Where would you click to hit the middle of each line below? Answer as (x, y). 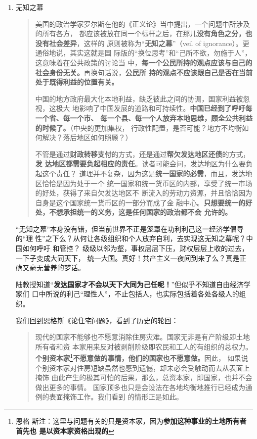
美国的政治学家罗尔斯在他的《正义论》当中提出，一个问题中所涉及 (143, 24)
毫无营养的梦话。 (57, 268)
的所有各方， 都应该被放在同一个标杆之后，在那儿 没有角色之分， (140, 33)
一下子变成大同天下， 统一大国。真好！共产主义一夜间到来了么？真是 (128, 258)
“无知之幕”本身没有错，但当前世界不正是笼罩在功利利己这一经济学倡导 (130, 228)
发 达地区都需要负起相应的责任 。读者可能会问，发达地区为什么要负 (144, 164)
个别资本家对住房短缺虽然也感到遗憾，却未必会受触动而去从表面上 (143, 367)
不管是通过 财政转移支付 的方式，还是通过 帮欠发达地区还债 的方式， (143, 154)
